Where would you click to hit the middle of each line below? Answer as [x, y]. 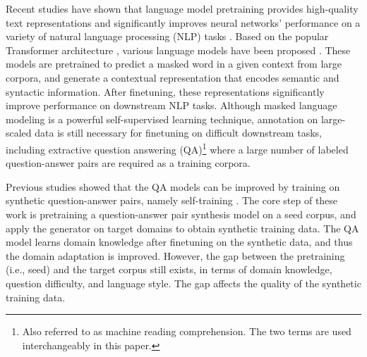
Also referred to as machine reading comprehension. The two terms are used [187, 331]
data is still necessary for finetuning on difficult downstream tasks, [178, 133]
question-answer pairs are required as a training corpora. [128, 163]
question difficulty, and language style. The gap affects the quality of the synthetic [183, 283]
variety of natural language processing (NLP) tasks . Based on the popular [167, 36]
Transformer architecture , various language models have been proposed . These [178, 50]
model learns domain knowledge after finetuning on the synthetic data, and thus [179, 242]
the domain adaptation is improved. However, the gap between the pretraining [175, 255]
